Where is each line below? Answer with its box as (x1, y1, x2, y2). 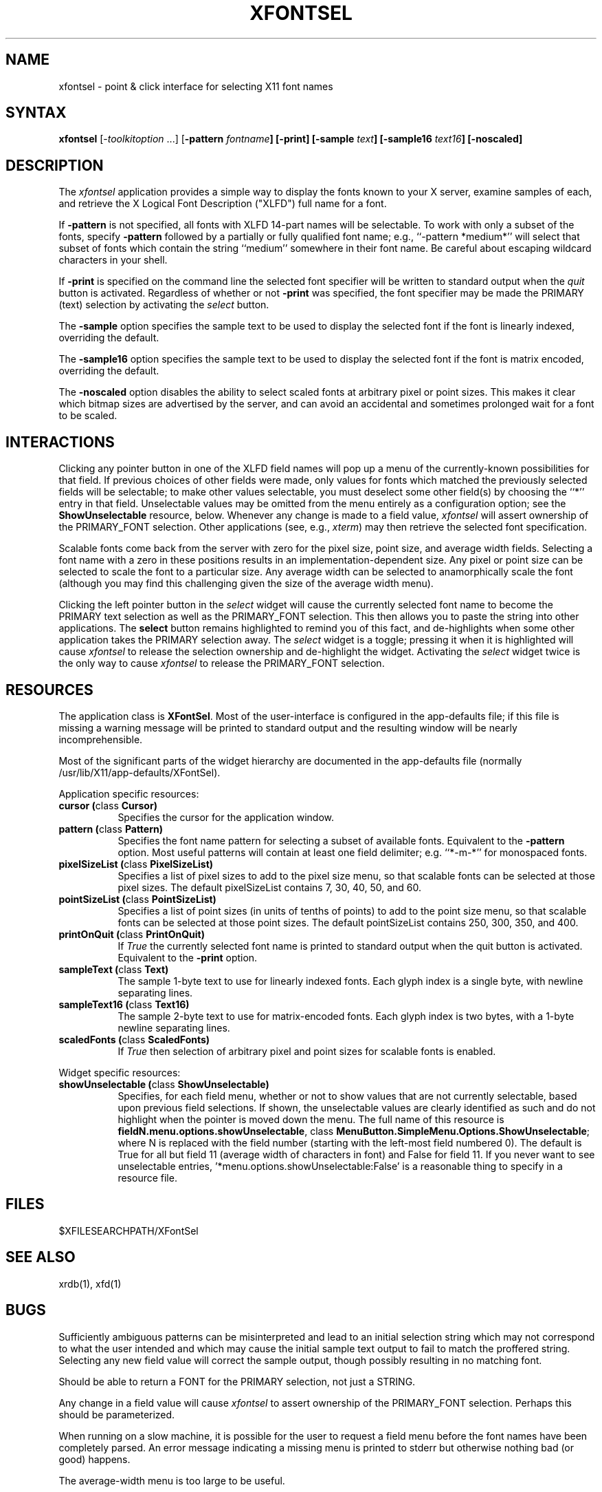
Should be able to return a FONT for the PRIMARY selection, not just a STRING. (58, 1375, 416, 1387)
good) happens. (58, 1453, 131, 1465)
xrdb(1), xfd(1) (58, 1277, 122, 1290)
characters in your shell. (58, 254, 168, 266)
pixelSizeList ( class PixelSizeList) (58, 857, 214, 870)
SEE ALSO (5, 1248, 76, 1266)
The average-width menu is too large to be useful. (58, 1474, 285, 1486)
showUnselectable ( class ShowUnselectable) (58, 1078, 269, 1090)
